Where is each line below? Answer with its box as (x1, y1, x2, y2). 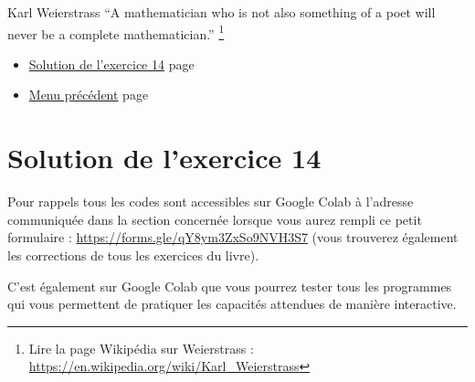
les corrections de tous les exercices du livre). (7, 245, 259, 264)
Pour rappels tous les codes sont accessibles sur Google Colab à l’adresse (7, 192, 414, 211)
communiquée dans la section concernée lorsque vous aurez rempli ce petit (7, 209, 422, 228)
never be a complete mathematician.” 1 (7, 21, 225, 43)
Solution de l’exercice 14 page (28, 54, 195, 73)
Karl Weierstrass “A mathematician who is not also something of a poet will (7, 3, 436, 21)
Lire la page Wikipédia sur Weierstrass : (28, 338, 254, 357)
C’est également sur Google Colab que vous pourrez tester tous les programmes (7, 276, 452, 295)
